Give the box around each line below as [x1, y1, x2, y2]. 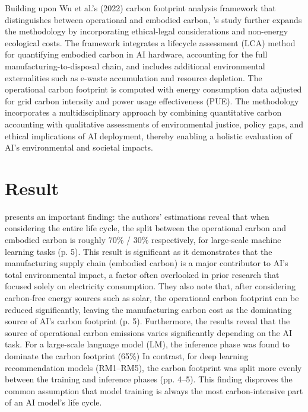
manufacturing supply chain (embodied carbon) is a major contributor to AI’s [5, 257, 288, 269]
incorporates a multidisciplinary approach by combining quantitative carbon [5, 106, 282, 119]
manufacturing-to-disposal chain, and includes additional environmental [5, 59, 265, 72]
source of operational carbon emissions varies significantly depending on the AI [5, 326, 293, 338]
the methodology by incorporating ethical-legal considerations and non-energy [5, 25, 288, 37]
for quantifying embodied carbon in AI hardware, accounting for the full [5, 48, 268, 60]
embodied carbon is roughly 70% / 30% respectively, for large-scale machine [5, 234, 281, 246]
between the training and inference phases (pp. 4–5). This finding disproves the [5, 373, 293, 385]
